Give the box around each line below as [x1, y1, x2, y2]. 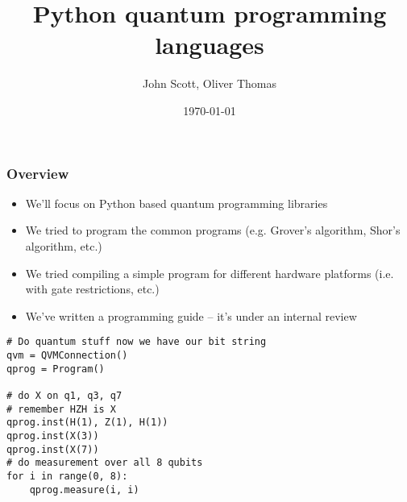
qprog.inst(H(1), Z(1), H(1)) [6, 417, 168, 429]
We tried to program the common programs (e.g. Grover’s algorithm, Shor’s [25, 222, 401, 239]
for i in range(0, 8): [6, 470, 128, 482]
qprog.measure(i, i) [29, 483, 139, 496]
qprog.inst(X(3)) [6, 429, 99, 442]
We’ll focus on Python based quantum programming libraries [25, 194, 328, 211]
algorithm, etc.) [25, 237, 102, 254]
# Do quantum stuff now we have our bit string [6, 336, 267, 348]
